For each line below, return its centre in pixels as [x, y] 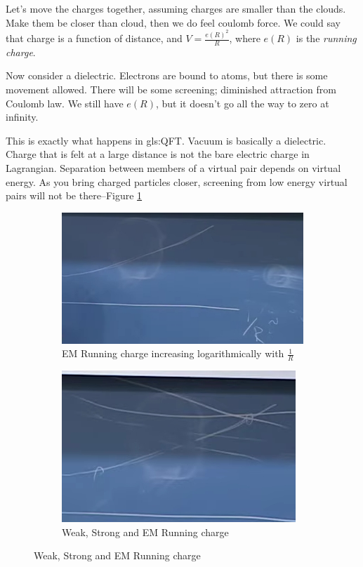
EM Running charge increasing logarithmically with [173, 353]
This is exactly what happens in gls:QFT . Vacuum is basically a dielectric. [166, 140]
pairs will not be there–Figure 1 [74, 195]
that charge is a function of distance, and [94, 38]
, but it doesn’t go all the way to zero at [242, 103]
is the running [326, 38]
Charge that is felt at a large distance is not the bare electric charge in [158, 154]
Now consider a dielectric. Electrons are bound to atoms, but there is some [167, 75]
